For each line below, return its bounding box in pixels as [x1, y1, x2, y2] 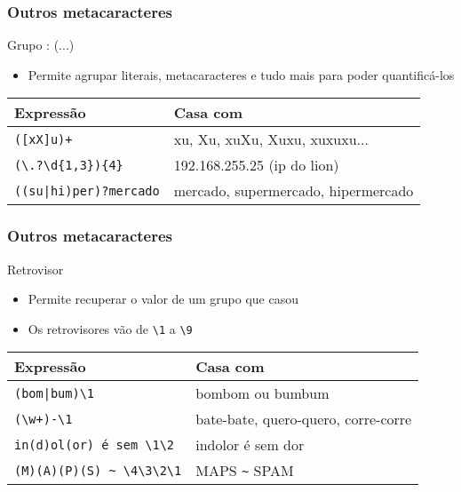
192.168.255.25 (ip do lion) [173, 155, 339, 176]
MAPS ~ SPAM [195, 460, 294, 481]
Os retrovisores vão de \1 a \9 [28, 319, 193, 337]
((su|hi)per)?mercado [14, 183, 160, 198]
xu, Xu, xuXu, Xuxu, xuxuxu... [173, 129, 369, 150]
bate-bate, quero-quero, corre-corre [195, 409, 412, 430]
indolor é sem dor [195, 434, 305, 456]
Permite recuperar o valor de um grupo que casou [28, 290, 299, 308]
